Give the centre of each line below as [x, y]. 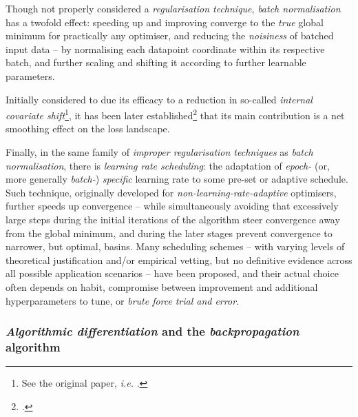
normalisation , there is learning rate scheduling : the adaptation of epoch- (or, [168, 165]
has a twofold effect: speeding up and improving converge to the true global [165, 22]
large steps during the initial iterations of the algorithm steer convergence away [173, 219]
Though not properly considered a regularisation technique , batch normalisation [173, 8]
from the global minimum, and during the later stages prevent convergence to [169, 233]
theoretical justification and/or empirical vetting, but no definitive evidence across [179, 260]
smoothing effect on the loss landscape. [88, 129]
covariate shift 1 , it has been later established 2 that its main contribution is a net [175, 114]
